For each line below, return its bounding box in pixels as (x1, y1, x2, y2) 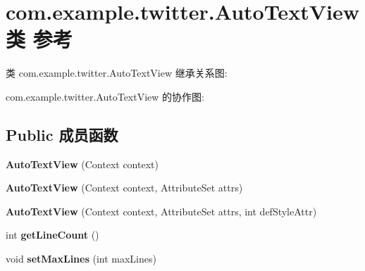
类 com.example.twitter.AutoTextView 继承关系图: (6, 65, 228, 80)
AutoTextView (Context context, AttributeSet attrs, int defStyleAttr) (6, 203, 317, 218)
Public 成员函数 (6, 123, 118, 145)
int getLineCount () (6, 227, 99, 242)
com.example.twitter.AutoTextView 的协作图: (6, 89, 204, 103)
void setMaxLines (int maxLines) (6, 251, 156, 266)
